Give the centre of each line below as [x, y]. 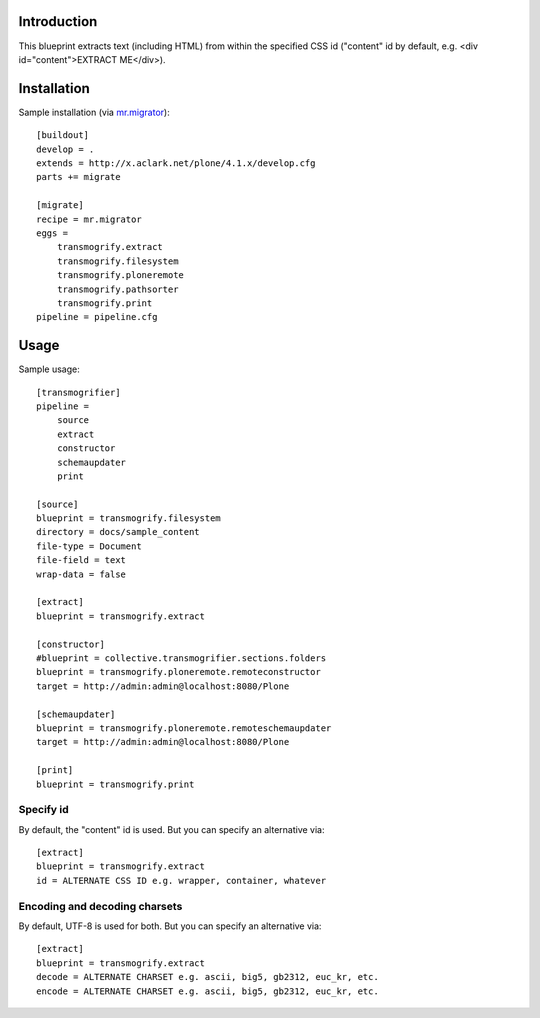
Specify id [43, 810]
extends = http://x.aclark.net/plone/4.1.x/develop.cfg [176, 163]
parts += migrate [78, 177]
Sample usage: [49, 369]
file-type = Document [89, 546]
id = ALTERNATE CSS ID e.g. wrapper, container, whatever [181, 880]
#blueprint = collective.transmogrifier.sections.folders [181, 658]
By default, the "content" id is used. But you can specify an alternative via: [171, 829]
